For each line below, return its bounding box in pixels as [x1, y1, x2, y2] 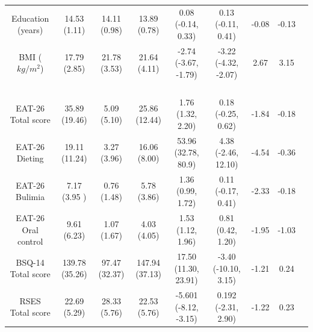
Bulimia [16, 190, 45, 203]
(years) [17, 23, 43, 36]
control [17, 235, 43, 248]
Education [11, 11, 49, 24]
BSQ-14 [16, 255, 45, 268]
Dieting [16, 152, 44, 164]
